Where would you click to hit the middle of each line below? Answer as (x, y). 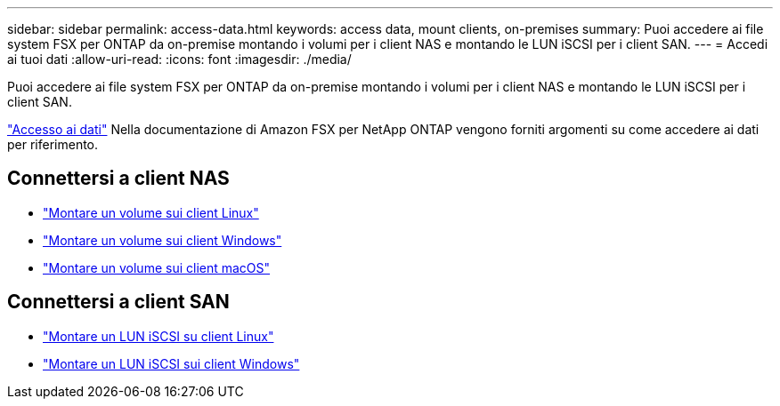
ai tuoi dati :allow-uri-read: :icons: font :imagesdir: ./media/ (179, 59)
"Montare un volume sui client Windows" (162, 240)
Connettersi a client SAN (118, 302)
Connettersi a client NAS (118, 179)
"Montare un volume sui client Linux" (151, 212)
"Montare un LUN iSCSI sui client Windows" (171, 363)
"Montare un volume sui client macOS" (157, 267)
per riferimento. (53, 144)
